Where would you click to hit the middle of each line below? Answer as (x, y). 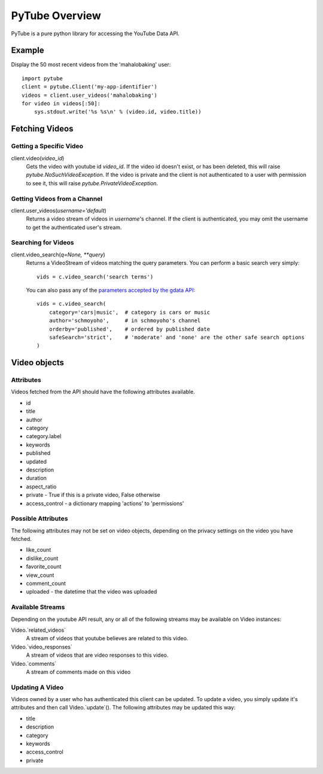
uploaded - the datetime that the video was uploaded (92, 592)
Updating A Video (37, 687)
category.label (44, 436)
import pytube (42, 78)
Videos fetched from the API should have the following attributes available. (103, 392)
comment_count (46, 583)
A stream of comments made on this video (78, 672)
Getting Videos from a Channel (57, 198)
